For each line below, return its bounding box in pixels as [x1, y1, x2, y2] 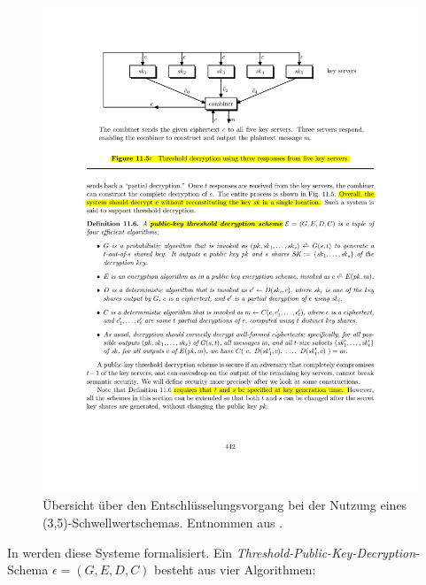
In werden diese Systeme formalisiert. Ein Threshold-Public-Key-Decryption [7, 543, 416, 561]
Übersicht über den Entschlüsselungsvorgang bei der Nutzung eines [43, 496, 407, 514]
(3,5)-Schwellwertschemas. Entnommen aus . [43, 513, 283, 532]
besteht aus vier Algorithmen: [154, 560, 316, 579]
